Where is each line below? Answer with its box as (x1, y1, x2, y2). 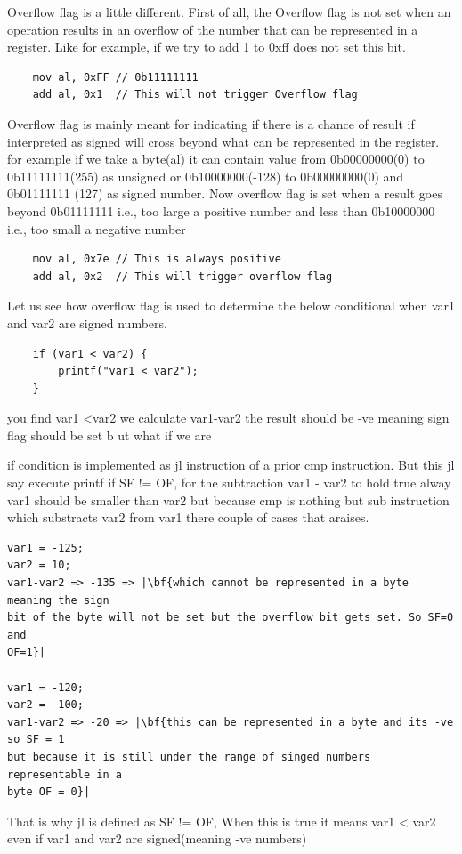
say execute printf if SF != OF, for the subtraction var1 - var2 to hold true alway (7, 473, 451, 492)
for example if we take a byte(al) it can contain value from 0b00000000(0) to (7, 149, 425, 168)
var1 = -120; (7, 681, 84, 694)
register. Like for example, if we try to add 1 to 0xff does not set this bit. (7, 37, 406, 56)
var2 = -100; (7, 698, 84, 712)
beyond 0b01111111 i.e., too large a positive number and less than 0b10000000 (7, 201, 435, 220)
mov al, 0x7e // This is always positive (32, 253, 281, 266)
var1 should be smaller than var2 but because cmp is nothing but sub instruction (7, 490, 450, 509)
